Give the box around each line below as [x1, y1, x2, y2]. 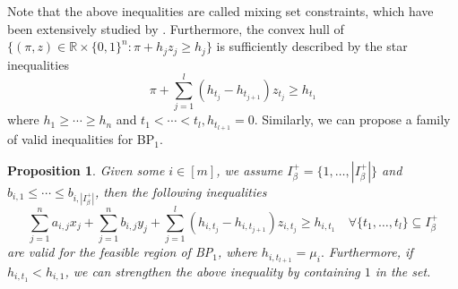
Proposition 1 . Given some [7, 160, 165, 179]
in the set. [375, 261, 431, 280]
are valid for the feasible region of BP [7, 242, 213, 261]
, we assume [216, 160, 283, 179]
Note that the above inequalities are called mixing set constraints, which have [7, 2, 434, 20]
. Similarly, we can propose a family [254, 110, 451, 129]
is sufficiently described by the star [216, 37, 408, 55]
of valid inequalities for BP [7, 130, 155, 149]
